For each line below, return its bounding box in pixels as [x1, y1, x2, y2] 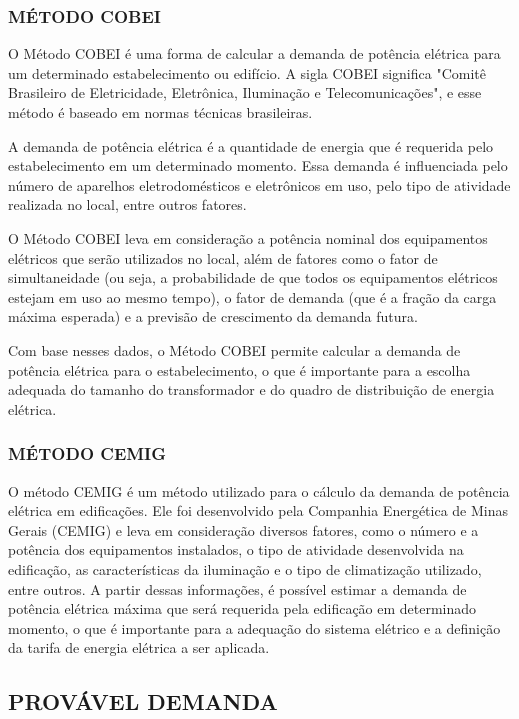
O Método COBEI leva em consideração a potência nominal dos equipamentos [8, 227, 488, 248]
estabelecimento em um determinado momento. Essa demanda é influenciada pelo [8, 155, 508, 176]
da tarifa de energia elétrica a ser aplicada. [8, 637, 270, 658]
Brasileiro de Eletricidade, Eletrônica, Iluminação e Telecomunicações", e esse [8, 82, 482, 103]
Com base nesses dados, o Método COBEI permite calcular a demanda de [8, 339, 461, 360]
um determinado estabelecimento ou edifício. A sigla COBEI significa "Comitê [8, 62, 486, 83]
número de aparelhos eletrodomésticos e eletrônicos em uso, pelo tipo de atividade [8, 174, 511, 195]
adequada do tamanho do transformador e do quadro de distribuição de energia [8, 379, 495, 400]
